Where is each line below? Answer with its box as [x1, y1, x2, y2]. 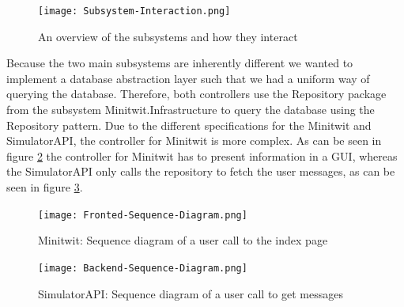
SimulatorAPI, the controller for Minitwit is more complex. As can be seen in [6, 132, 382, 149]
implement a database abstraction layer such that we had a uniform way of [6, 70, 370, 86]
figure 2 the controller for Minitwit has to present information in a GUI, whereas [6, 147, 398, 164]
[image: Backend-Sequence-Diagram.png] [38, 262, 247, 274]
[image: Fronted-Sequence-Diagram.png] [38, 209, 247, 221]
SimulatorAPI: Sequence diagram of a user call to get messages [38, 285, 343, 301]
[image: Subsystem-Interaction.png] [38, 6, 231, 17]
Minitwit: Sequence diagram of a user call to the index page [38, 232, 328, 248]
